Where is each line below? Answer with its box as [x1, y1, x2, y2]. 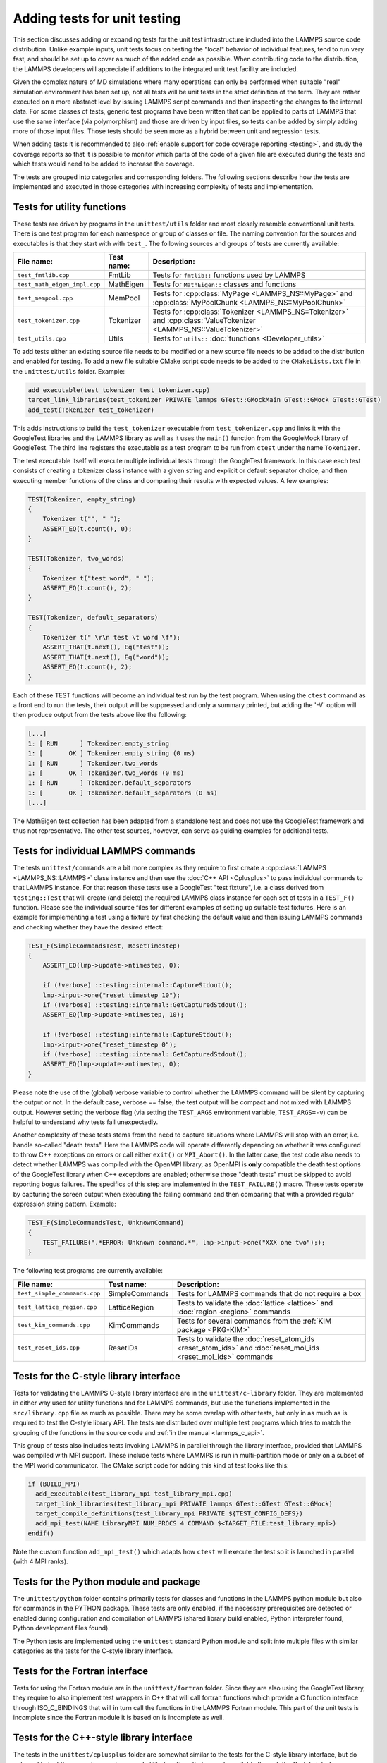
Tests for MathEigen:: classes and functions [152, 279, 297, 289]
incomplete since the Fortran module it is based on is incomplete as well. [13, 1714, 225, 1722]
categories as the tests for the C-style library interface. [13, 1647, 173, 1655]
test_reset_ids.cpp [17, 1344, 80, 1352]
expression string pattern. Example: [13, 1200, 116, 1209]
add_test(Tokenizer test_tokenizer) [27, 405, 155, 414]
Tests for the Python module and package [13, 1575, 201, 1587]
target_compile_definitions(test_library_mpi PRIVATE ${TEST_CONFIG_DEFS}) [35, 1509, 303, 1518]
